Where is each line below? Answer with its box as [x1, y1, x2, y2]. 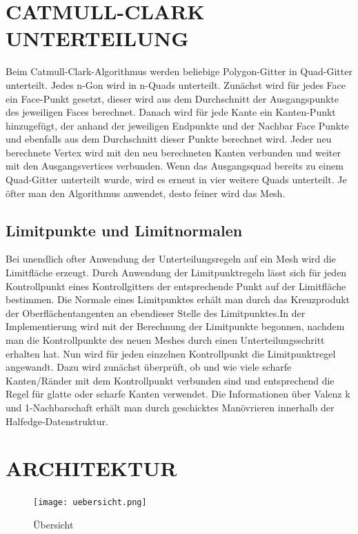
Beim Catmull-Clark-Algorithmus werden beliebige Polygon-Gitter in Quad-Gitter [6, 64, 352, 79]
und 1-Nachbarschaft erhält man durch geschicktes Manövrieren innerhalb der [6, 400, 335, 414]
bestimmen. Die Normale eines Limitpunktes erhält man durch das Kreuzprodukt [6, 292, 350, 307]
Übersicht [33, 517, 74, 531]
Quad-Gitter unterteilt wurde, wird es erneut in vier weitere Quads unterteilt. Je [6, 172, 347, 187]
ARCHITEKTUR [6, 454, 177, 482]
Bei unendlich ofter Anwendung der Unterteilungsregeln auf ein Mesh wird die [6, 251, 336, 266]
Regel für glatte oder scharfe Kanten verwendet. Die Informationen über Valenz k [6, 387, 350, 401]
